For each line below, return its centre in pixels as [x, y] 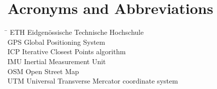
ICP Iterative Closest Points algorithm [67, 51]
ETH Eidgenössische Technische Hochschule [77, 32]
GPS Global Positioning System [56, 42]
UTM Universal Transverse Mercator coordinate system [93, 81]
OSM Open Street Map [43, 71]
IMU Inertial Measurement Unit [57, 61]
